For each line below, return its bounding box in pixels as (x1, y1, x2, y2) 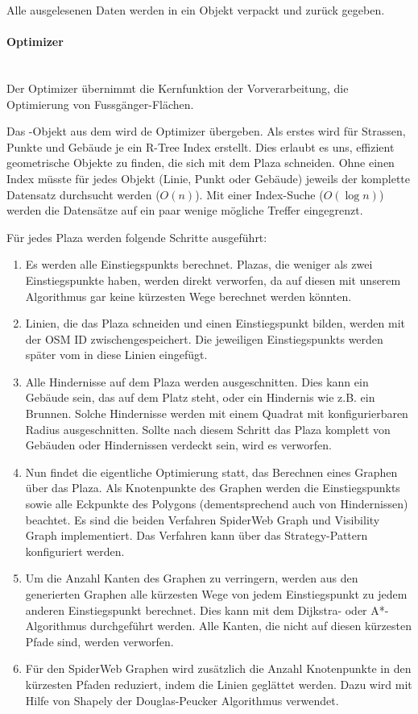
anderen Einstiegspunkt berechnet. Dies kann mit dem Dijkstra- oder (25, 601, 367, 618)
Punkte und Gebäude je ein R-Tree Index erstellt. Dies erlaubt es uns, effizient (6, 138, 395, 155)
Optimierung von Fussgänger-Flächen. (6, 95, 194, 112)
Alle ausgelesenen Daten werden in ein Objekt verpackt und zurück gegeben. (6, 2, 385, 18)
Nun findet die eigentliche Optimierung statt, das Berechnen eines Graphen (25, 463, 398, 480)
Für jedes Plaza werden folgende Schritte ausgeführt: (6, 228, 267, 245)
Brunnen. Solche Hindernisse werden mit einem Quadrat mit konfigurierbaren (25, 405, 408, 422)
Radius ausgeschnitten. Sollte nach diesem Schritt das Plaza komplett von (25, 420, 391, 437)
